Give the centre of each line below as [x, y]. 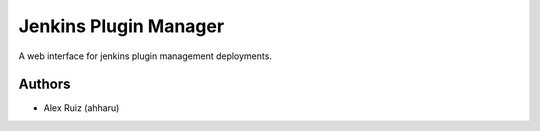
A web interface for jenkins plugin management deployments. [145, 56]
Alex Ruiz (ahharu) [81, 108]
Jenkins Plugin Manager [121, 26]
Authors [44, 84]
